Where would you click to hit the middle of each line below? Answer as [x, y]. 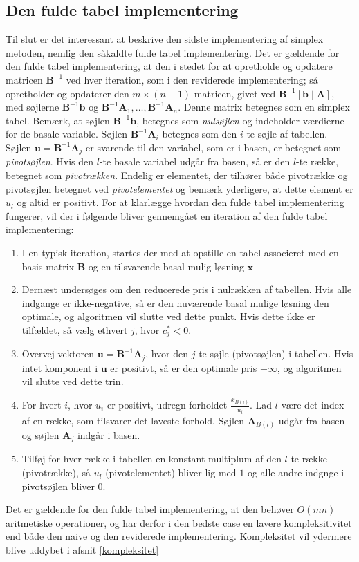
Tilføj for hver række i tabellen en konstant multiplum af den [151, 459]
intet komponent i [60, 367]
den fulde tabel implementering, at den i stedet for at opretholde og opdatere [169, 66]
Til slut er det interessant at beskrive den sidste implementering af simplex [165, 39]
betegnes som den [200, 134]
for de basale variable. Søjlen [66, 134]
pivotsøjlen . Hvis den [50, 161]
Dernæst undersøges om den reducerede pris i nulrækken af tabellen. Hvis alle [187, 289]
